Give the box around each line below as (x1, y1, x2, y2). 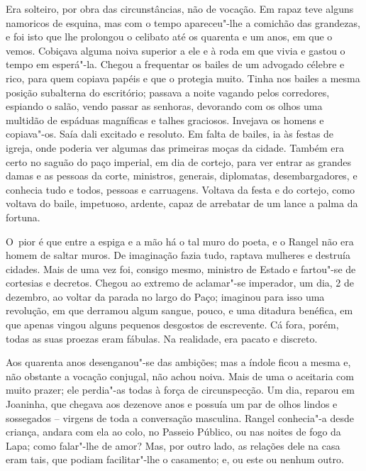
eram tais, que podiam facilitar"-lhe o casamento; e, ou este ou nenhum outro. (6, 452, 344, 467)
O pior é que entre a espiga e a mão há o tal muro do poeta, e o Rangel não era (6, 233, 354, 248)
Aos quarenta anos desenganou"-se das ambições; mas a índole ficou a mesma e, (6, 355, 351, 370)
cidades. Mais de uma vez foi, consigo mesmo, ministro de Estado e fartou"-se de (6, 261, 356, 276)
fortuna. (6, 209, 40, 224)
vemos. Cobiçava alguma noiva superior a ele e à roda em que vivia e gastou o (6, 43, 345, 57)
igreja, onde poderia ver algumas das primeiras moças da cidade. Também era (6, 140, 344, 155)
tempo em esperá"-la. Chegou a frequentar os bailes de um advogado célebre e (6, 57, 345, 72)
